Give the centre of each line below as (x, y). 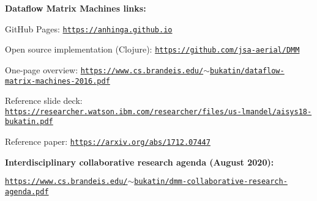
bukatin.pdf (29, 122)
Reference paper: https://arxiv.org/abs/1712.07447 (108, 141)
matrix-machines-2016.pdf (58, 81)
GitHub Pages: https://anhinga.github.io (89, 28)
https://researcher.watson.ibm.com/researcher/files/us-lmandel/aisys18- (158, 111)
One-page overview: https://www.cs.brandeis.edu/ (104, 69)
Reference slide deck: (44, 100)
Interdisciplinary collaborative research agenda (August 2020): (140, 162)
